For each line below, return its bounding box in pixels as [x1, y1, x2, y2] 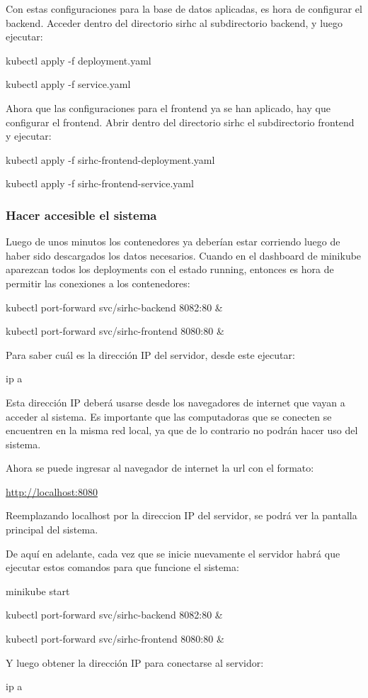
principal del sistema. [6, 522, 98, 537]
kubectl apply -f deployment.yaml [6, 52, 151, 67]
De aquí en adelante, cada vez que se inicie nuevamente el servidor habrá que [6, 545, 340, 560]
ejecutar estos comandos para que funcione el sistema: [6, 560, 239, 575]
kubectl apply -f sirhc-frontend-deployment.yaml [6, 152, 215, 167]
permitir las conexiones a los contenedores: [6, 275, 190, 290]
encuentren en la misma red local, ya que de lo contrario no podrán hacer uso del [6, 423, 358, 438]
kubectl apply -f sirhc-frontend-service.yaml [6, 176, 194, 191]
